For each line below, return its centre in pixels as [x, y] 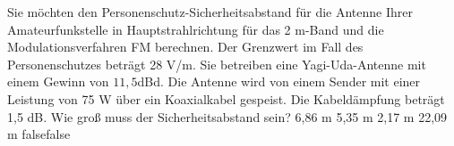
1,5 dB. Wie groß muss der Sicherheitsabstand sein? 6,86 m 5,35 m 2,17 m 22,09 [227, 116]
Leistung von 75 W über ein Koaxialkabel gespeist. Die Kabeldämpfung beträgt [226, 98]
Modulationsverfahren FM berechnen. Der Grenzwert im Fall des [185, 47]
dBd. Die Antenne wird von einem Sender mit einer [279, 81]
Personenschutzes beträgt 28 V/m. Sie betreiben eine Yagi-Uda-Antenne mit [217, 64]
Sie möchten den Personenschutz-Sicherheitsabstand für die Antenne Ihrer [210, 12]
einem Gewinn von [58, 81]
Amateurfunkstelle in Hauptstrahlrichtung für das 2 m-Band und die [196, 29]
